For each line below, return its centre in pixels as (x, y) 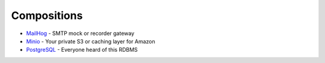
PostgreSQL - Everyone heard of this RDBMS (82, 50)
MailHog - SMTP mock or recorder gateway (80, 33)
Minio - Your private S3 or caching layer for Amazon (91, 41)
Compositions (47, 15)
